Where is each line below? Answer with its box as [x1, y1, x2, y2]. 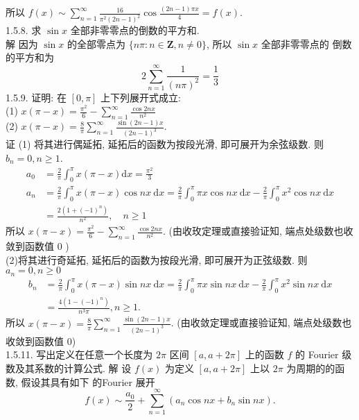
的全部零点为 [67, 36, 125, 51]
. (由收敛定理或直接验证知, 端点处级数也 [170, 315, 352, 330]
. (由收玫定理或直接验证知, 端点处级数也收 [162, 224, 353, 238]
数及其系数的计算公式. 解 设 [6, 360, 132, 375]
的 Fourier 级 [295, 347, 352, 362]
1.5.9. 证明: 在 [6, 90, 67, 104]
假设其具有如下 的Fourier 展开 [21, 374, 155, 389]
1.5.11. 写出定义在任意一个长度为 [6, 347, 153, 362]
